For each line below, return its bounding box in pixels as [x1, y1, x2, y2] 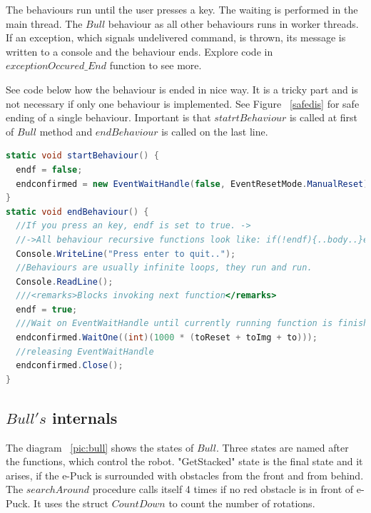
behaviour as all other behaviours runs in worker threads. [108, 16, 359, 31]
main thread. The [6, 16, 83, 31]
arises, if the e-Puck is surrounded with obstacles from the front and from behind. [6, 467, 364, 482]
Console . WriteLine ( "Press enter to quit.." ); [16, 248, 236, 259]
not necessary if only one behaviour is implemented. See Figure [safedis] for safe [6, 96, 360, 111]
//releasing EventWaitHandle [16, 346, 154, 357]
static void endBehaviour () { [6, 206, 149, 217]
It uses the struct [34, 496, 108, 511]
